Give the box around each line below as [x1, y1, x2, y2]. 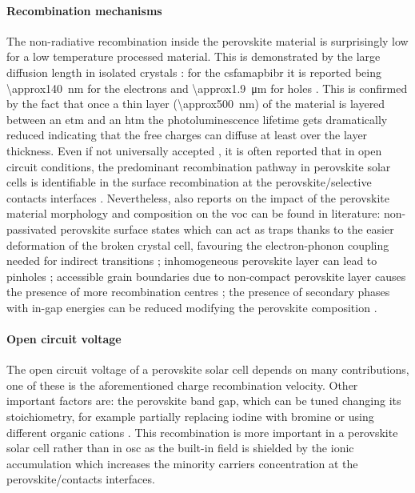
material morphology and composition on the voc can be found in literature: [6, 205, 381, 222]
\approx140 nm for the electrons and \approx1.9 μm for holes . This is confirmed [6, 79, 408, 96]
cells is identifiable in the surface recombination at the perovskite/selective [6, 174, 372, 190]
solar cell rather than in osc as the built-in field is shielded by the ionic [6, 439, 354, 456]
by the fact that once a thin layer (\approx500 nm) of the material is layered [6, 95, 385, 112]
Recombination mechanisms [6, 2, 162, 18]
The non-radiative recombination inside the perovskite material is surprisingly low [6, 32, 409, 49]
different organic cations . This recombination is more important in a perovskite [6, 423, 398, 440]
